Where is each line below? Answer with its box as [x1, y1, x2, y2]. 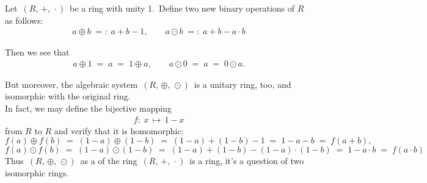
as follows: [5, 13, 43, 26]
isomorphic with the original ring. [5, 90, 131, 102]
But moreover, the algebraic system [5, 77, 138, 90]
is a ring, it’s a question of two [189, 154, 304, 167]
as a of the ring [80, 154, 137, 167]
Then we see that [5, 46, 70, 59]
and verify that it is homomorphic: [54, 124, 184, 137]
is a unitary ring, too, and [194, 77, 291, 90]
